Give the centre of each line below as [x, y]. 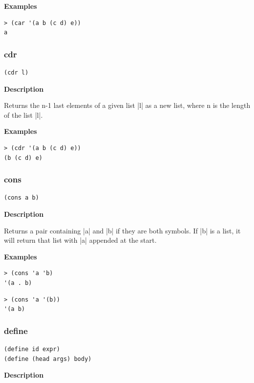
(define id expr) [32, 349]
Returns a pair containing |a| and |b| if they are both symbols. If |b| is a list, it [122, 230]
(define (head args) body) [48, 359]
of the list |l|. [23, 115]
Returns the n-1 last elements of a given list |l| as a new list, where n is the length [127, 105]
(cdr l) [16, 73]
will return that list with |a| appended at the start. [80, 240]
